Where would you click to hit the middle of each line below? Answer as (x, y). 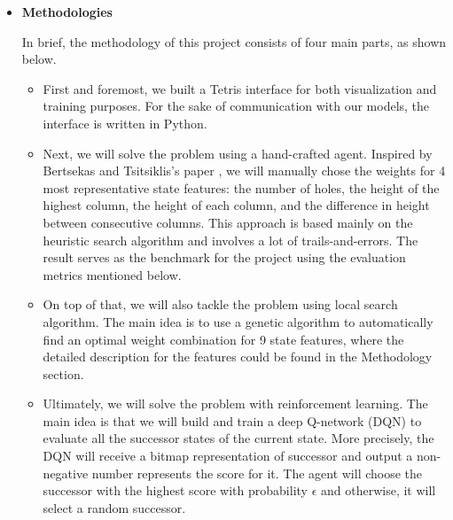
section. (63, 373)
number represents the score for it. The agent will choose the (257, 473)
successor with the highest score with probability (175, 490)
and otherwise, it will (378, 490)
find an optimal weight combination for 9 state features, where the (223, 339)
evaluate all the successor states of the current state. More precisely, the (238, 438)
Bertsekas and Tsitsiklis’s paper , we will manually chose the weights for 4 (244, 171)
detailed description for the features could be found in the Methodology (238, 357)
